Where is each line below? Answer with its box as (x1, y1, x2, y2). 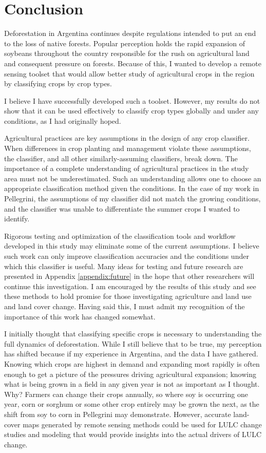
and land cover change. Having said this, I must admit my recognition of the (4, 300, 245, 311)
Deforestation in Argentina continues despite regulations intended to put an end (4, 28, 256, 39)
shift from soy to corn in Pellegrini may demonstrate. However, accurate (4, 408, 231, 419)
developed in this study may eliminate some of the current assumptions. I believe (4, 240, 259, 251)
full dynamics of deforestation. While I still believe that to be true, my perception (4, 338, 262, 349)
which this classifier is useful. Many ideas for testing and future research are (4, 260, 243, 271)
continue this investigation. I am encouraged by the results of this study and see (4, 280, 256, 291)
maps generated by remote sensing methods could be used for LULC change (23, 419, 262, 429)
